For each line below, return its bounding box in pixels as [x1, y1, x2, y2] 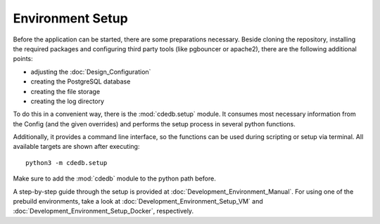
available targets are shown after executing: [13, 143, 140, 151]
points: [13, 55, 33, 63]
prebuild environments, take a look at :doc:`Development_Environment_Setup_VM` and [13, 197, 263, 206]
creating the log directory [30, 97, 105, 105]
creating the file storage [30, 87, 101, 95]
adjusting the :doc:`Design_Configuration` [30, 67, 151, 76]
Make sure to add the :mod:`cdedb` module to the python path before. [13, 174, 216, 183]
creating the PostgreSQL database [30, 77, 131, 86]
